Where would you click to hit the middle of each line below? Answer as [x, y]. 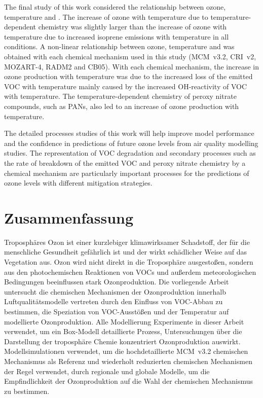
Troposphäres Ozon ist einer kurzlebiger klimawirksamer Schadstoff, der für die [127, 242]
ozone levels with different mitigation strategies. [78, 183]
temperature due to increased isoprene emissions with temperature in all [117, 36]
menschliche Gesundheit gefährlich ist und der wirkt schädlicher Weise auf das [126, 252]
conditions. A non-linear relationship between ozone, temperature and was [119, 46]
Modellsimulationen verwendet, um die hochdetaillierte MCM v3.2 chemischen [126, 351]
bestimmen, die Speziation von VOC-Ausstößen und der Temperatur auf [117, 311]
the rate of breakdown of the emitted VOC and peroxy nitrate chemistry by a [125, 162]
